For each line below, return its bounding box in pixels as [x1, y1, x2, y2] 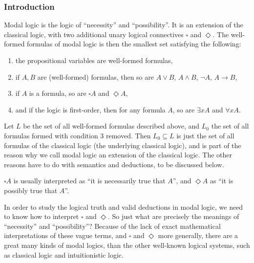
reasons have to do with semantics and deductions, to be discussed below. [4, 159, 224, 169]
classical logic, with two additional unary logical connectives [4, 29, 184, 39]
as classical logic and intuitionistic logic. [4, 249, 124, 260]
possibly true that [4, 185, 58, 195]
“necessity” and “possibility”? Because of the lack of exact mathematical [4, 220, 221, 231]
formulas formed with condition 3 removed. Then [4, 130, 151, 140]
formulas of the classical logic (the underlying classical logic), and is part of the [4, 140, 241, 150]
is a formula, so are [29, 88, 86, 98]
